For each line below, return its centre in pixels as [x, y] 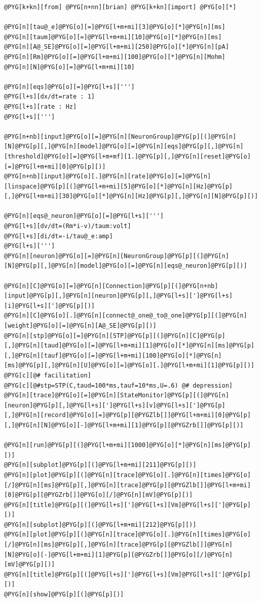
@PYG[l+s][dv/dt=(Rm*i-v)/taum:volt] [68, 226]
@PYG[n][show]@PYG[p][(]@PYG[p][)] [64, 595]
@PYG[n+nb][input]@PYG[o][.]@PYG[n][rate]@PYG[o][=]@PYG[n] [108, 177]
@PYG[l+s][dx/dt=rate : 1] [49, 97]
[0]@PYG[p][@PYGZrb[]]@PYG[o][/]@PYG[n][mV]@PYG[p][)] [99, 495]
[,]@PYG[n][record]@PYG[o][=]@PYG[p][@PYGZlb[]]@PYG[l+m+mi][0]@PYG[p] [127, 415]
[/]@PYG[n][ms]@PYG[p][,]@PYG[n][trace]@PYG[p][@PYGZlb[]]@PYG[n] [119, 545]
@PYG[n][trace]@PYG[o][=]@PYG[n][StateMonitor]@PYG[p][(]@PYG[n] [117, 395]
